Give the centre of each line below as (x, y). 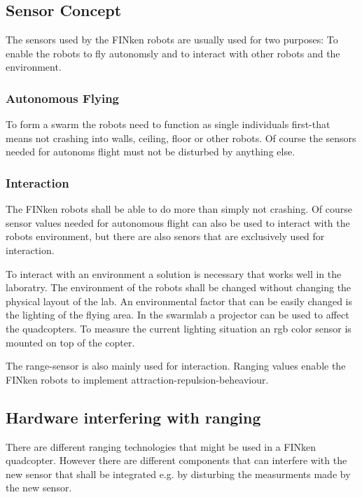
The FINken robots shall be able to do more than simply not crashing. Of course (179, 209)
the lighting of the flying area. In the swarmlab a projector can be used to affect (177, 315)
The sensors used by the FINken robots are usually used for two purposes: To (172, 40)
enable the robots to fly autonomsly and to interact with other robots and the (173, 53)
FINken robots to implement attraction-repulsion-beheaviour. (137, 379)
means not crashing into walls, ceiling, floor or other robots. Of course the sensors (181, 138)
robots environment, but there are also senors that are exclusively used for (165, 236)
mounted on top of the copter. (70, 342)
